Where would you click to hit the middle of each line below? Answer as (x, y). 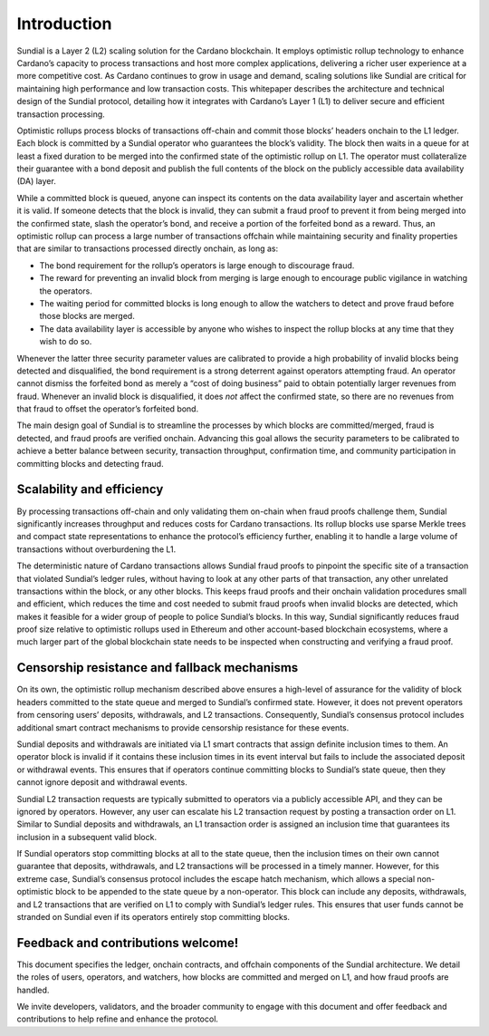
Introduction (64, 24)
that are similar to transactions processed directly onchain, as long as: (148, 248)
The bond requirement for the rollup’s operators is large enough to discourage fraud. (197, 265)
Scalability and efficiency (90, 489)
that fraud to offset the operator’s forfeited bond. (108, 409)
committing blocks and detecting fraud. (90, 463)
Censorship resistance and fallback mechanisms (158, 668)
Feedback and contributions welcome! (128, 943)
